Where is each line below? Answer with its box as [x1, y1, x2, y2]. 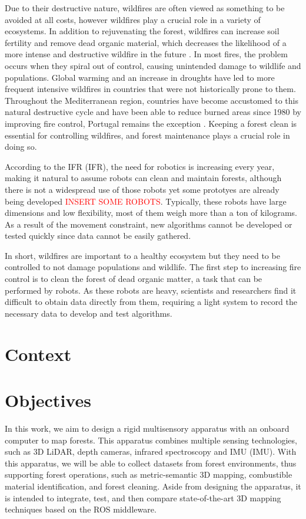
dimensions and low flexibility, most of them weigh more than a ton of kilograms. [5, 206, 297, 219]
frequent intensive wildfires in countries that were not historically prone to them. [5, 83, 296, 95]
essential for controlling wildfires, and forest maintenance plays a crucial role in [5, 129, 290, 141]
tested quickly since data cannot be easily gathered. [5, 229, 191, 242]
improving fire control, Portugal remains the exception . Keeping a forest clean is [5, 117, 297, 129]
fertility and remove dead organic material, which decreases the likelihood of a [5, 36, 287, 48]
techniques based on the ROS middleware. [5, 503, 157, 515]
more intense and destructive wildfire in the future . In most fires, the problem [5, 48, 288, 60]
